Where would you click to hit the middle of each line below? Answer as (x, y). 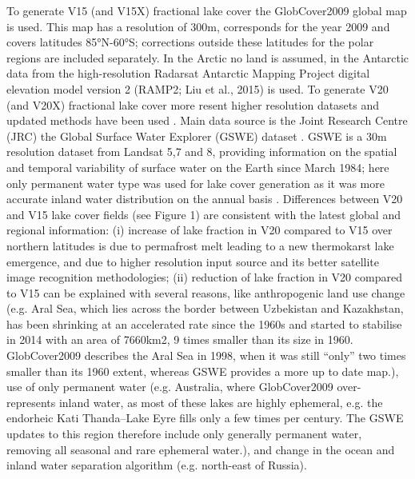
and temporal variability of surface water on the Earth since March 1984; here (198, 167)
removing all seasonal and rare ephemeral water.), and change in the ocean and (201, 449)
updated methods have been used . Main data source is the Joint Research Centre (207, 120)
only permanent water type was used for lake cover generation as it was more (196, 183)
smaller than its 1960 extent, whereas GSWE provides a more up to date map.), (203, 371)
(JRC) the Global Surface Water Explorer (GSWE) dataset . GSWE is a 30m (197, 136)
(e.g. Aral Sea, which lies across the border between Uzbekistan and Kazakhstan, (205, 308)
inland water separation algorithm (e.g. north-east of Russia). (157, 465)
